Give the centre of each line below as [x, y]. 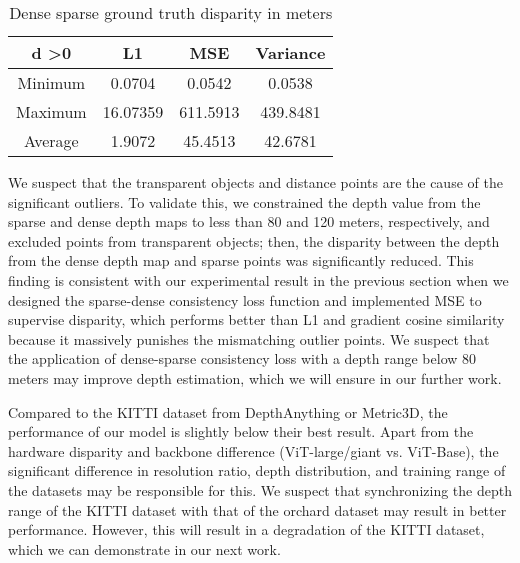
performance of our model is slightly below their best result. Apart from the [241, 431]
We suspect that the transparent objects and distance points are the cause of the [255, 182]
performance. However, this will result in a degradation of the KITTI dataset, [246, 529]
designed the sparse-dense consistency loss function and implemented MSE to [245, 299]
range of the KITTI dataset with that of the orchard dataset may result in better [257, 509]
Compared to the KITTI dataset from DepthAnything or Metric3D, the [228, 411]
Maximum [51, 111]
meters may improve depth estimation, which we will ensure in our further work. [255, 377]
